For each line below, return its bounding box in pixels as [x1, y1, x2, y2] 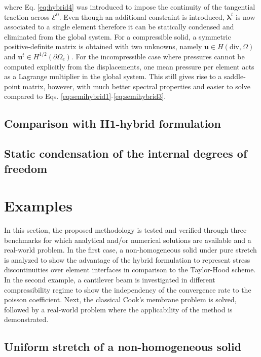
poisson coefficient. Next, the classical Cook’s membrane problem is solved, [4, 294, 237, 305]
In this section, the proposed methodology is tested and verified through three [4, 225, 247, 235]
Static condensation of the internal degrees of [4, 146, 247, 161]
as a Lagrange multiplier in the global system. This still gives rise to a [4, 71, 222, 82]
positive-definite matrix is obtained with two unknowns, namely [4, 41, 202, 52]
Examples [4, 195, 72, 216]
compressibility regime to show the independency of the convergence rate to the [4, 284, 251, 295]
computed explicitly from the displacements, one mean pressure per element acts [4, 61, 254, 72]
